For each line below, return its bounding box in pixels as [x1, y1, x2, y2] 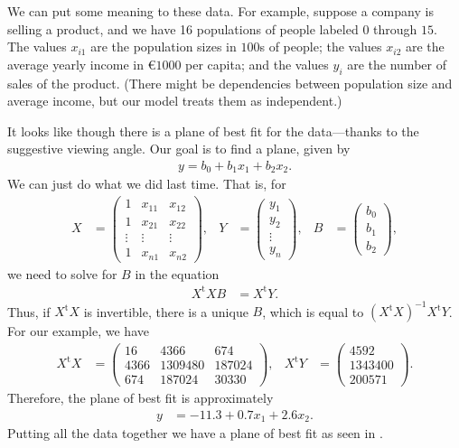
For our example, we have [7, 322, 149, 341]
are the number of [347, 54, 446, 73]
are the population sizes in [90, 37, 237, 56]
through [373, 19, 417, 38]
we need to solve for [7, 264, 117, 283]
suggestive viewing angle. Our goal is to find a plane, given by [7, 139, 351, 158]
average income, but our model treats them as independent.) [7, 91, 342, 110]
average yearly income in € [7, 54, 156, 73]
